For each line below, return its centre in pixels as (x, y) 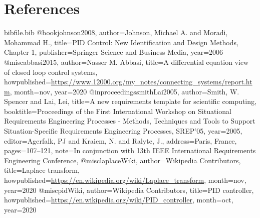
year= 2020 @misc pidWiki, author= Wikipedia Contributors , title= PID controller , (129, 190)
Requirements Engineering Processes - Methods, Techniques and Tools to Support (130, 121)
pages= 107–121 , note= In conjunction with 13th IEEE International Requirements (130, 150)
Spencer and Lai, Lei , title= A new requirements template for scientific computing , (130, 101)
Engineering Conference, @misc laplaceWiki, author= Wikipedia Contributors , (122, 160)
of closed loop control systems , (51, 72)
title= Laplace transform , (42, 170)
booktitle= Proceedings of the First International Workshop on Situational (118, 111)
